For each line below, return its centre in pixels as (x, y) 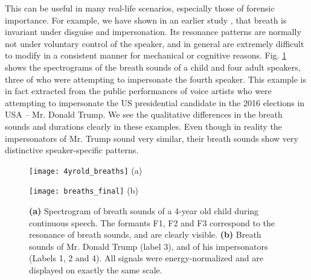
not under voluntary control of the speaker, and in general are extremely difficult (155, 43)
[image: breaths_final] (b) (84, 190)
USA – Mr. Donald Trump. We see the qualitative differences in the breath (144, 114)
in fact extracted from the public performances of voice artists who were (138, 91)
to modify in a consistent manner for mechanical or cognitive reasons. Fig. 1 (146, 55)
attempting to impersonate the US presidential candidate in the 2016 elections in (155, 102)
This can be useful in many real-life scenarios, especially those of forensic (140, 8)
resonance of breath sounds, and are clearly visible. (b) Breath (145, 234)
